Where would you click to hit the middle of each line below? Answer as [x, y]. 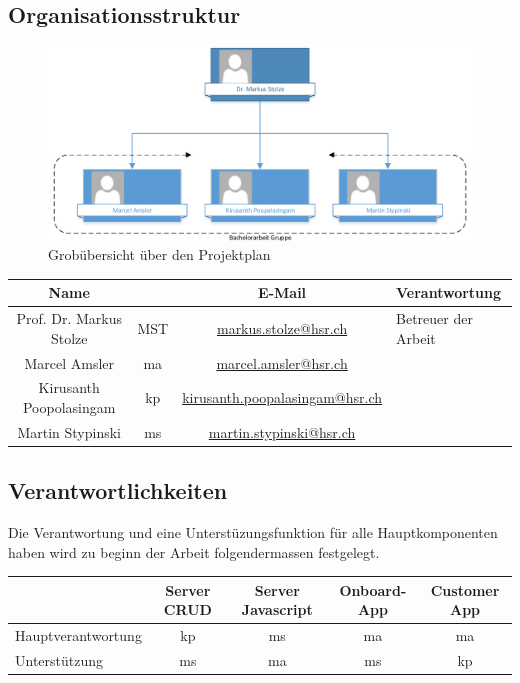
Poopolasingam [69, 406]
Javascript [277, 609]
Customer [465, 589]
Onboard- [373, 589]
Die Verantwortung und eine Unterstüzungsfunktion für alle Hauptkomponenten [253, 532]
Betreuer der [434, 318]
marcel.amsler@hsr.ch [282, 362]
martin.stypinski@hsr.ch [282, 431]
